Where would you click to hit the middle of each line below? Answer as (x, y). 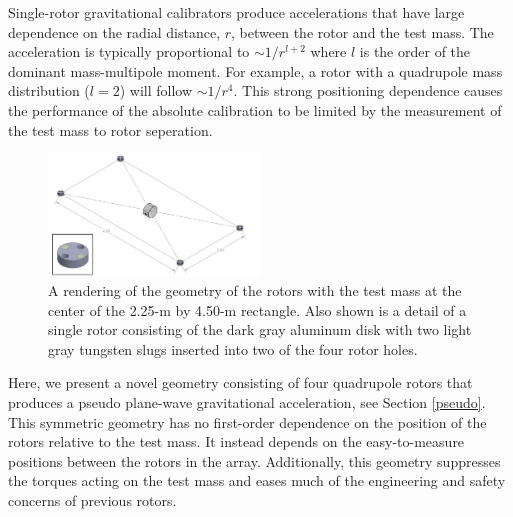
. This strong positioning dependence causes (368, 90)
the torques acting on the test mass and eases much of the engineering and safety (257, 480)
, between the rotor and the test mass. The (362, 31)
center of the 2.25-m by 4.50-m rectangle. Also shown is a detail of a (257, 309)
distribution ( (49, 90)
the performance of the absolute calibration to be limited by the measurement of (255, 109)
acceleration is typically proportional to (129, 51)
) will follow (156, 90)
